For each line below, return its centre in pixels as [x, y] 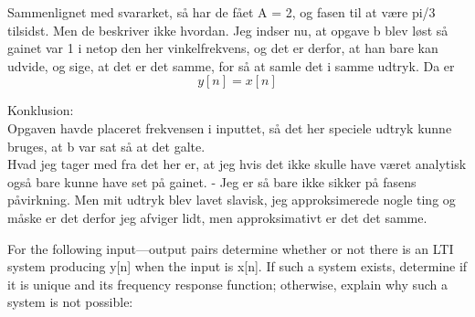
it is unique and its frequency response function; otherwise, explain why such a [228, 284]
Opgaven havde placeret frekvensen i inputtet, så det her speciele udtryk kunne [230, 127]
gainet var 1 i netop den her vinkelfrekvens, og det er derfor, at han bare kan [223, 48]
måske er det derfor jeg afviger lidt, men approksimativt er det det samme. [217, 217]
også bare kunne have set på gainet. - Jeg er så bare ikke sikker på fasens [212, 181]
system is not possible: [70, 302]
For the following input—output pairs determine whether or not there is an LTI [231, 248]
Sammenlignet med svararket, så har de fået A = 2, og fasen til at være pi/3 [222, 12]
